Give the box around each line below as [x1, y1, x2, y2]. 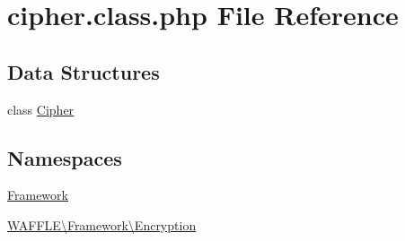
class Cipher [7, 99, 75, 118]
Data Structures [7, 57, 160, 85]
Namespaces [7, 143, 122, 171]
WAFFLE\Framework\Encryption [7, 215, 197, 234]
